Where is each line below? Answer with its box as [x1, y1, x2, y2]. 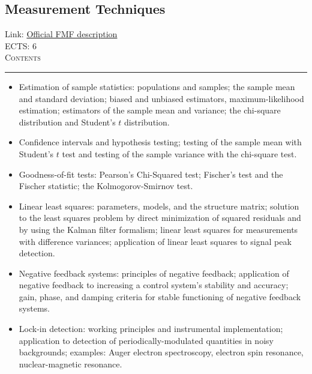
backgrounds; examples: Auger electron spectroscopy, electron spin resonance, [19, 346, 304, 358]
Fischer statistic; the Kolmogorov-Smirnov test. [19, 179, 193, 192]
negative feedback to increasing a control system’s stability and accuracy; [19, 279, 289, 291]
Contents [5, 51, 41, 64]
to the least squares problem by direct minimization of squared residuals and [19, 211, 301, 224]
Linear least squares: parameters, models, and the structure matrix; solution [19, 199, 299, 212]
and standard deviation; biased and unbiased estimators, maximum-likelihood [19, 92, 304, 104]
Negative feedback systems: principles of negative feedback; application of [19, 267, 289, 279]
